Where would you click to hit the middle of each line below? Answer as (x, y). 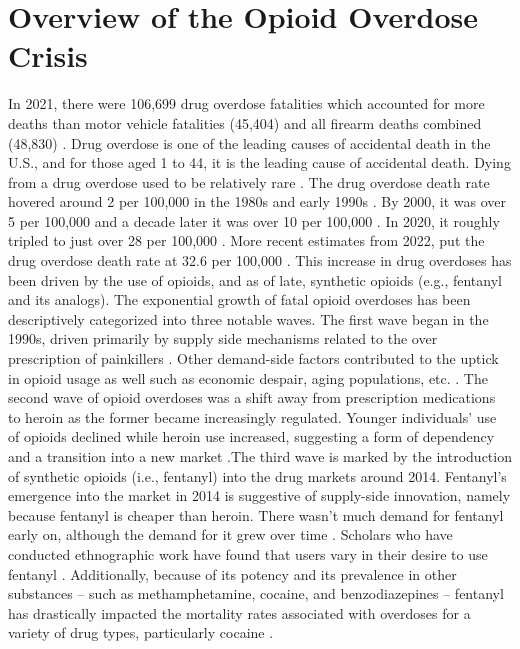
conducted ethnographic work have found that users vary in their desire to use (248, 553)
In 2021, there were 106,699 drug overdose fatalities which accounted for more (246, 103)
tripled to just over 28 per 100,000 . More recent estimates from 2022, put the (246, 240)
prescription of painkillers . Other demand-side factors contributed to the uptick (253, 358)
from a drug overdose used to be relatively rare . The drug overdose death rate (249, 181)
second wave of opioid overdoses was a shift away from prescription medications (252, 397)
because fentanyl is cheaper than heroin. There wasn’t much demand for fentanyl (256, 514)
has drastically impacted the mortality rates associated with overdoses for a (239, 612)
